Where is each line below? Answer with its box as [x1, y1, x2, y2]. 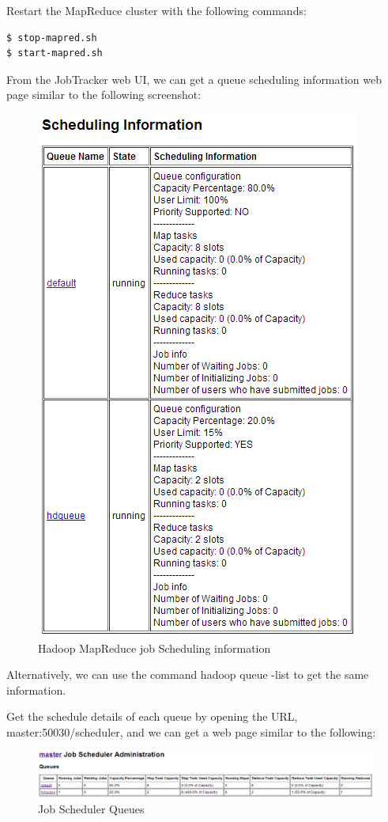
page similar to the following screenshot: [6, 86, 202, 103]
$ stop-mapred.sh [6, 32, 97, 44]
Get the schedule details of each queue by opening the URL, [6, 708, 298, 725]
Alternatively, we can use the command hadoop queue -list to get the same [6, 666, 369, 683]
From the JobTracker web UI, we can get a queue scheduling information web [6, 70, 382, 87]
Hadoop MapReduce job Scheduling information [38, 639, 271, 656]
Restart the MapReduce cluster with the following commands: [6, 2, 307, 18]
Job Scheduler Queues [38, 800, 145, 816]
